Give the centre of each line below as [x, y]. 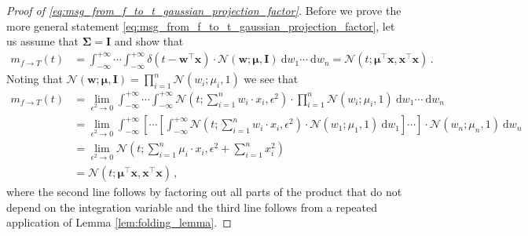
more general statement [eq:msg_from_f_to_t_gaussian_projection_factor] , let [201, 25]
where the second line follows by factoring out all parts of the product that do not [204, 192]
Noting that [35, 79]
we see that [271, 79]
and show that [149, 41]
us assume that [42, 41]
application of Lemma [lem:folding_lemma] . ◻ [119, 222]
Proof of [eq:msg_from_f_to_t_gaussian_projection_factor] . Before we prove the [204, 10]
